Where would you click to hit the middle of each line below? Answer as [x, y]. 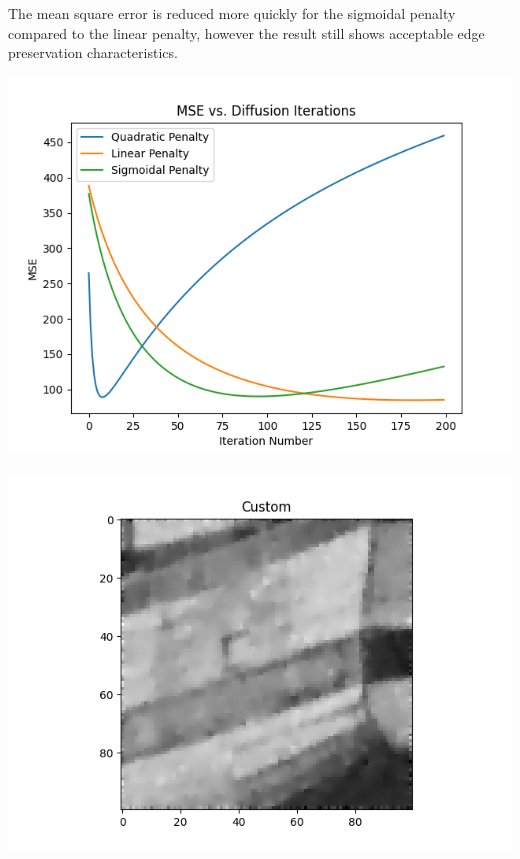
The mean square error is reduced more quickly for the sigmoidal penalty [232, 13]
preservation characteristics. [93, 52]
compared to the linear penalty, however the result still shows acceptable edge [246, 32]
